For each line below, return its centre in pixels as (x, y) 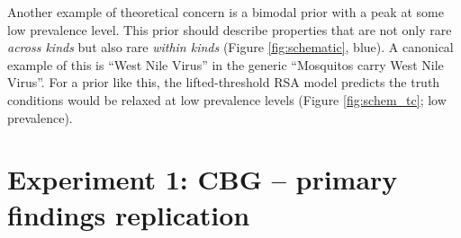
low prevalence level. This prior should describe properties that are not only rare (230, 29)
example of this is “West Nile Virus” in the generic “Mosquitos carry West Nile (226, 64)
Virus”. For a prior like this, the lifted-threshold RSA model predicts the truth (224, 82)
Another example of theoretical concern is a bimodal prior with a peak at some (226, 12)
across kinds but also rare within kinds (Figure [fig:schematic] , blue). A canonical (230, 47)
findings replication (129, 214)
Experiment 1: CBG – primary (203, 179)
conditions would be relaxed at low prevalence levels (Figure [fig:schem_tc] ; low (227, 99)
